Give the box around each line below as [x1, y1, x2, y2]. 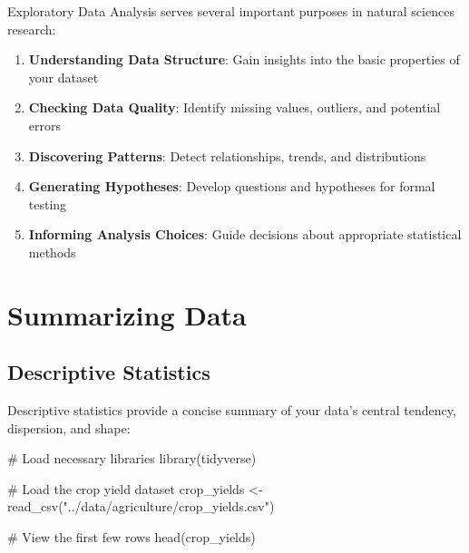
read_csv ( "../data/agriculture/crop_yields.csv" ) [7, 497, 275, 516]
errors [28, 115, 61, 134]
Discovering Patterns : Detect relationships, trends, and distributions [28, 146, 426, 165]
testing [28, 194, 67, 213]
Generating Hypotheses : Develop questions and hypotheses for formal [28, 177, 435, 196]
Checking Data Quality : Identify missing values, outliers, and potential [28, 98, 441, 117]
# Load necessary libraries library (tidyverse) [7, 449, 257, 468]
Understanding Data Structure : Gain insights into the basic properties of [28, 50, 460, 69]
